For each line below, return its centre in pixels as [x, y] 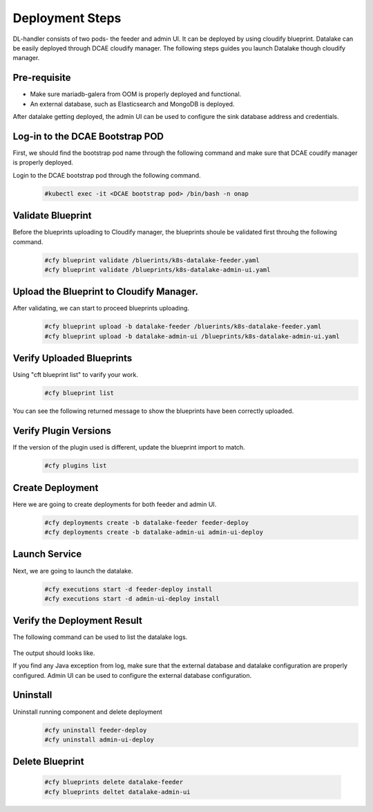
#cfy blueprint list [79, 393]
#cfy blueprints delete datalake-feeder [114, 782]
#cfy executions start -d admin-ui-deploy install [132, 599]
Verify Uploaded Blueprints [73, 359]
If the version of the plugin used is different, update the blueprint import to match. [129, 447]
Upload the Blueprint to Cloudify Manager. [106, 292]
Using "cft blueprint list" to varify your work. [75, 375]
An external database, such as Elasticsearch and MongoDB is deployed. [132, 104]
